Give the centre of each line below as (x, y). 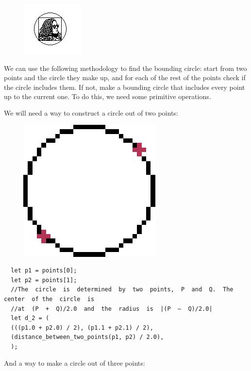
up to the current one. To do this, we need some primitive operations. (108, 96)
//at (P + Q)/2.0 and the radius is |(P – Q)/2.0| (112, 309)
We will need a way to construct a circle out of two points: (91, 112)
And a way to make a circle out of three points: (75, 363)
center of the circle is (49, 299)
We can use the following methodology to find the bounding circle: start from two (125, 68)
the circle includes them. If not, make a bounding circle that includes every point (125, 87)
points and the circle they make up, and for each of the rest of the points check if (125, 77)
